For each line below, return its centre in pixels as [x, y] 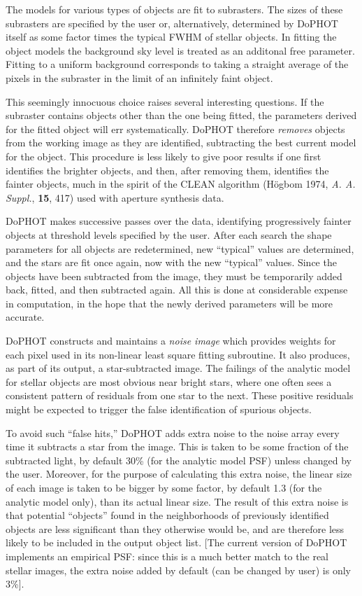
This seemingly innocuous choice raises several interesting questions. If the [165, 101]
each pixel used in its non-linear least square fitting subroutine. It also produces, [178, 354]
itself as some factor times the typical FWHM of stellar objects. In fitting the [171, 37]
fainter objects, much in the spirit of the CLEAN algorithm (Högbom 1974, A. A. [181, 184]
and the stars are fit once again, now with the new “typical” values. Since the [171, 262]
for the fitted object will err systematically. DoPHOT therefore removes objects [175, 129]
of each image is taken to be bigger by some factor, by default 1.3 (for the [164, 487]
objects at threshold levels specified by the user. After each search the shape [169, 234]
